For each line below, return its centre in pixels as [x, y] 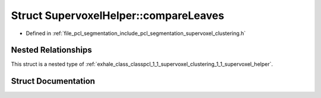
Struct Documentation [53, 81]
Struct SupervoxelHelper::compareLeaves [118, 15]
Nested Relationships [51, 50]
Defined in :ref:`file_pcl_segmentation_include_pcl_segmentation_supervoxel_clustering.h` [136, 33]
